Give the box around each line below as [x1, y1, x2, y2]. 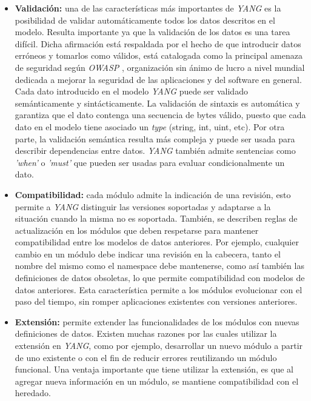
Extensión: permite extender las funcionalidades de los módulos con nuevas [15, 315, 299, 328]
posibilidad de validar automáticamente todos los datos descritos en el [15, 13, 275, 26]
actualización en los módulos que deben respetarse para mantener [15, 224, 259, 236]
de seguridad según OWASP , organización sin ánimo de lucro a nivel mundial [15, 61, 305, 73]
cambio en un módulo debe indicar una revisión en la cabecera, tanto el [15, 247, 281, 260]
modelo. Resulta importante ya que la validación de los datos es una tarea [15, 25, 290, 38]
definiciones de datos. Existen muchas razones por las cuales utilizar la [15, 327, 277, 340]
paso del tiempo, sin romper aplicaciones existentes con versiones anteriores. [15, 295, 298, 308]
